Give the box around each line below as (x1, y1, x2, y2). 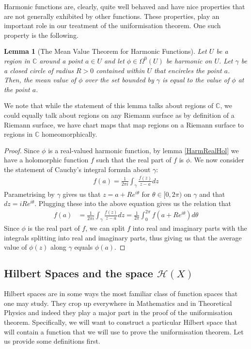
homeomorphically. (41, 129, 97, 139)
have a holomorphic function (4, 155, 89, 165)
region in (4, 55, 30, 65)
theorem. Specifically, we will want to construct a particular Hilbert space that (4, 317, 237, 327)
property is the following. (4, 30, 78, 40)
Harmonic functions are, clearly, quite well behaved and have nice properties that (4, 1, 245, 11)
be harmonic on (166, 55, 212, 65)
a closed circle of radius (4, 65, 74, 75)
